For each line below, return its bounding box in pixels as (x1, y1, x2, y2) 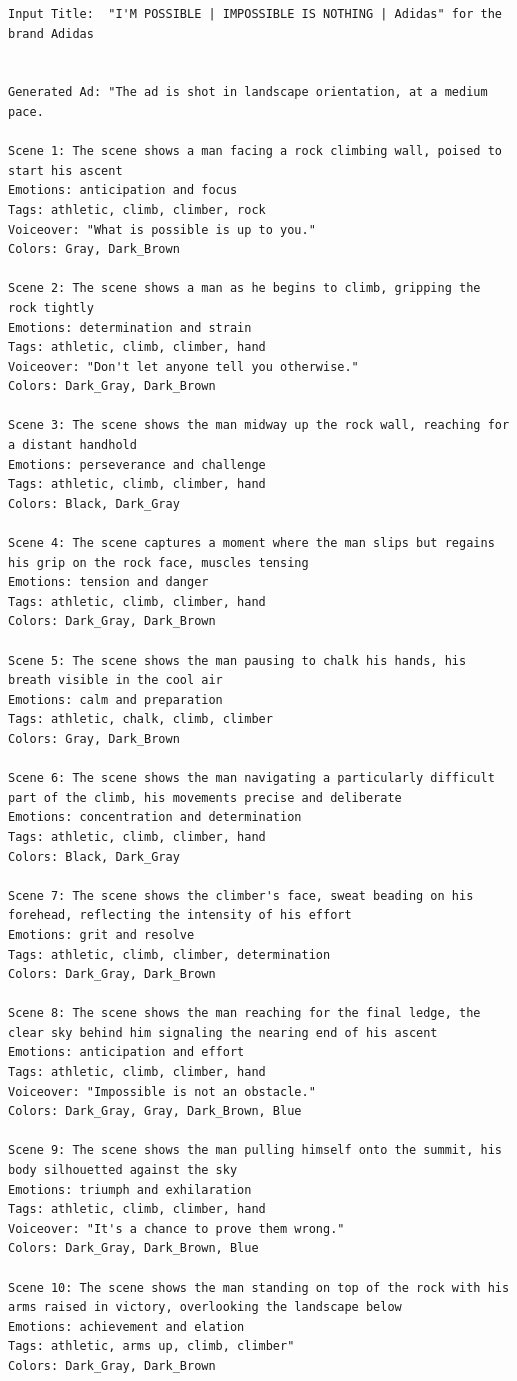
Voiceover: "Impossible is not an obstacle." (8, 1084, 316, 1099)
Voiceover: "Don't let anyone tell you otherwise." (8, 359, 359, 374)
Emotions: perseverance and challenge (8, 457, 266, 472)
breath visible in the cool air (8, 673, 223, 688)
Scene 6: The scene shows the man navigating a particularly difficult (8, 771, 495, 786)
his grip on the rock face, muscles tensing (8, 555, 309, 570)
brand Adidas (8, 26, 94, 41)
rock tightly (8, 300, 94, 315)
